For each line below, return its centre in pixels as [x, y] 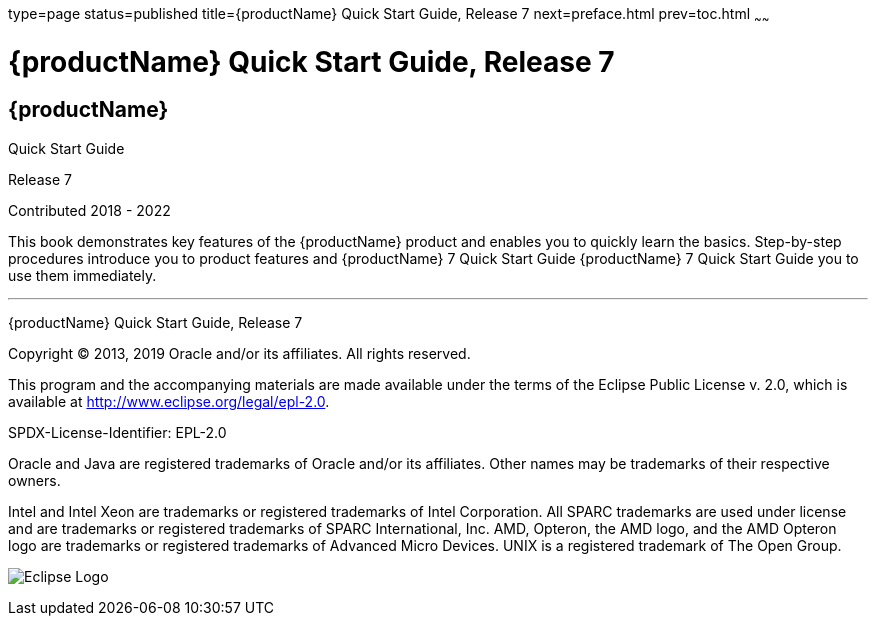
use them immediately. [82, 275]
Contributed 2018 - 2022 [89, 210]
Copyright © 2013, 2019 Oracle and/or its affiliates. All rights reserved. [239, 353]
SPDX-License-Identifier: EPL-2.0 [117, 432]
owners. [34, 480]
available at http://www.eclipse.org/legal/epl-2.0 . [169, 401]
